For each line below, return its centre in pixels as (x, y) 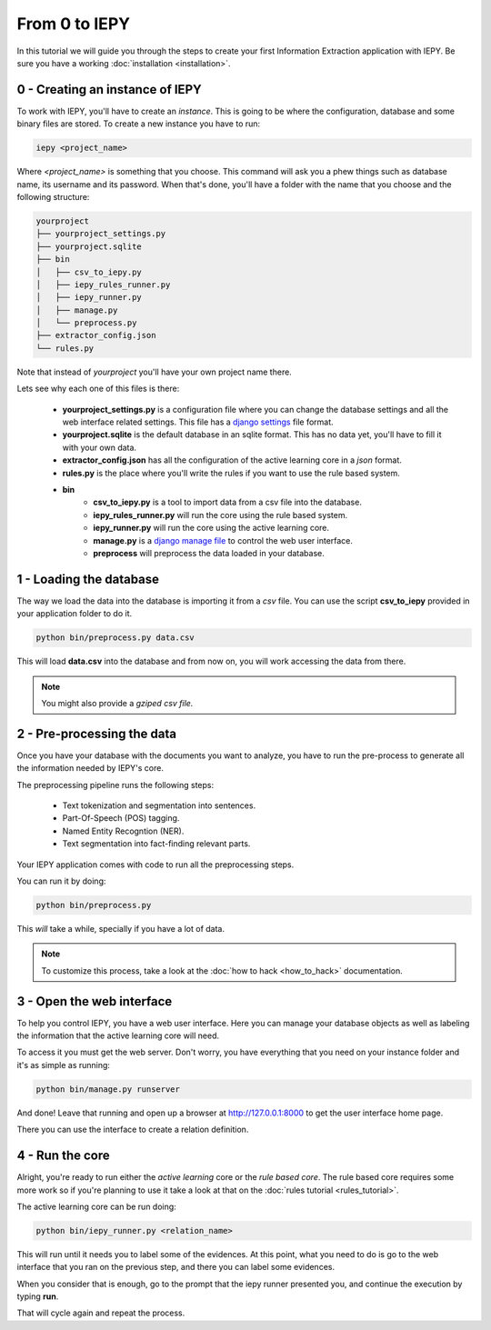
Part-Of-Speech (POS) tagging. (121, 818)
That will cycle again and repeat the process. (101, 1313)
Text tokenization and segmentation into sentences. (159, 805)
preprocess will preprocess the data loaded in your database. (209, 553)
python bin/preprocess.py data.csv (115, 638)
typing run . (38, 1296)
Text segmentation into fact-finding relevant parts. (156, 844)
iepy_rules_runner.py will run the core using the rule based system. (220, 515)
